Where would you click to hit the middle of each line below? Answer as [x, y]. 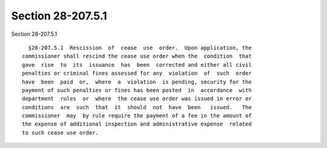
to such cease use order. [61, 133]
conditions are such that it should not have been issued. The [137, 107]
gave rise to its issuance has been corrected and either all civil [137, 65]
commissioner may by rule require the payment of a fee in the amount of [137, 116]
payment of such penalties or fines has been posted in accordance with [137, 90]
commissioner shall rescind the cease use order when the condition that [137, 56]
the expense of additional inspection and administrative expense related [137, 124]
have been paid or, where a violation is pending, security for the [137, 82]
